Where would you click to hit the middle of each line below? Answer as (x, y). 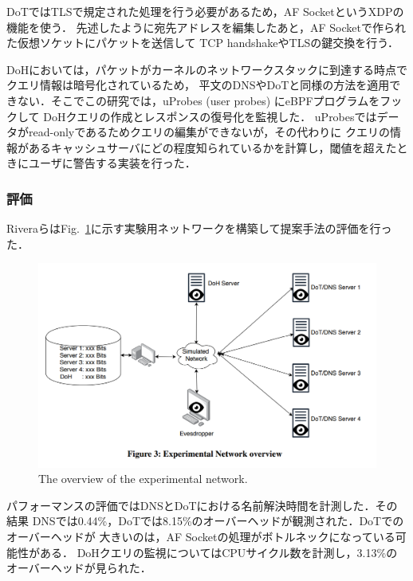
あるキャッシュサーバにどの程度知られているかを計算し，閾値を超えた (212, 147)
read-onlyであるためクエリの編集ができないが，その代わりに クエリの (209, 132)
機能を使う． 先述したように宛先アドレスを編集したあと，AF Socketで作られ (206, 27)
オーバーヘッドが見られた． (79, 568)
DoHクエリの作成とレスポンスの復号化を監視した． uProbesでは (210, 116)
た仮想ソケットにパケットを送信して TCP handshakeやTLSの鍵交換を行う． (203, 43)
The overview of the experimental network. (143, 479)
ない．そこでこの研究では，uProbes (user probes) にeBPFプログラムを (199, 100)
